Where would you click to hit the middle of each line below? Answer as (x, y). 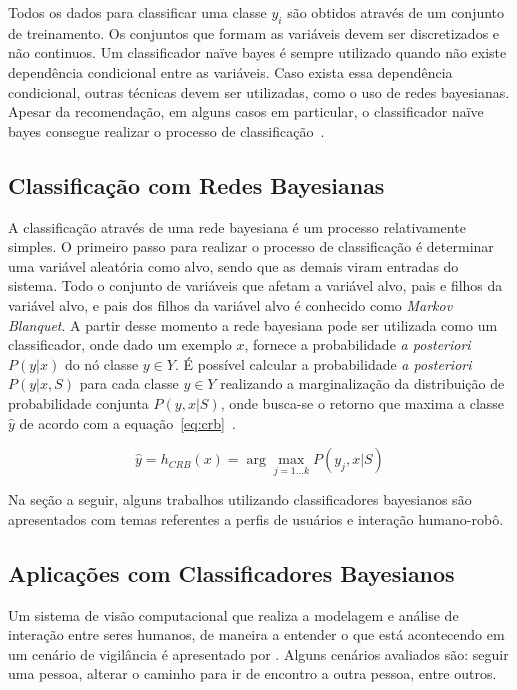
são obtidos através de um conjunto (396, 12)
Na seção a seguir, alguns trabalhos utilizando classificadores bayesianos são (240, 499)
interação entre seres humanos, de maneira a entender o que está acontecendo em (256, 634)
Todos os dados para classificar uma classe (137, 12)
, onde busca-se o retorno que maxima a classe (362, 402)
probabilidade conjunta (78, 402)
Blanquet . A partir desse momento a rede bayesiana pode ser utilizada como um (253, 324)
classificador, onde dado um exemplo (120, 344)
